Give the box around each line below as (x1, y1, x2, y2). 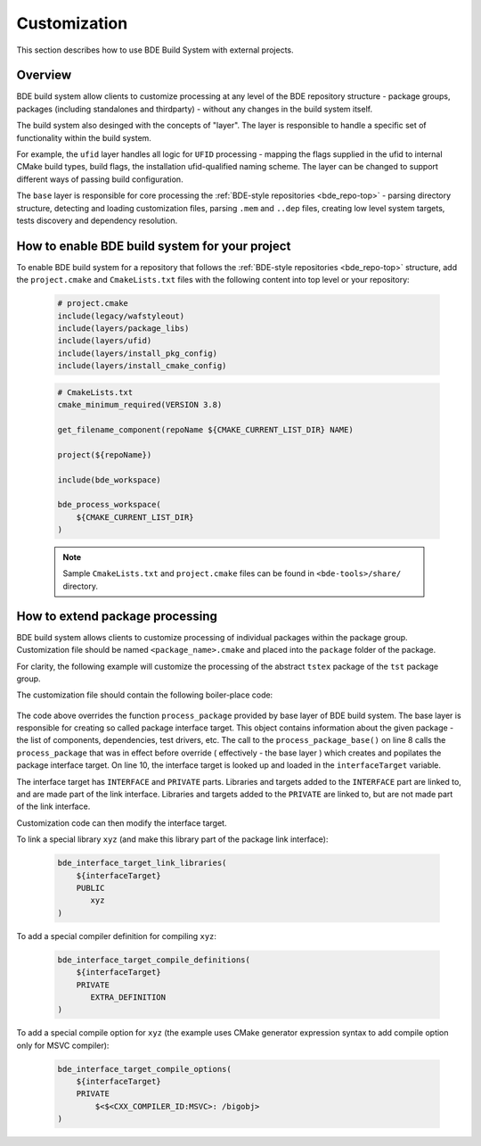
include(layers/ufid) (57, 335, 152, 346)
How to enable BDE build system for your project (16, 238, 291, 253)
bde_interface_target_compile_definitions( (57, 954, 251, 965)
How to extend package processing (16, 608, 217, 623)
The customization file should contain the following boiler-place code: (16, 689, 273, 700)
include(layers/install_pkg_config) (57, 348, 218, 359)
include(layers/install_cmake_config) (57, 361, 227, 371)
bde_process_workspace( (57, 499, 162, 510)
